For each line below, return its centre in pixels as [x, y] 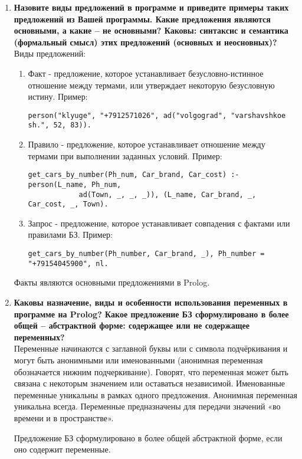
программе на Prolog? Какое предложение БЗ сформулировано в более [151, 314]
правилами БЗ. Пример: [70, 235]
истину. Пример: [58, 96]
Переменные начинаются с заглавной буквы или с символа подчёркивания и [151, 348]
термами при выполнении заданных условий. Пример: [125, 155]
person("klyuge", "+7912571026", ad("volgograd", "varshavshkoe [157, 115]
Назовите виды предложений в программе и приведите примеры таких [151, 7]
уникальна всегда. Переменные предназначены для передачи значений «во [147, 406]
